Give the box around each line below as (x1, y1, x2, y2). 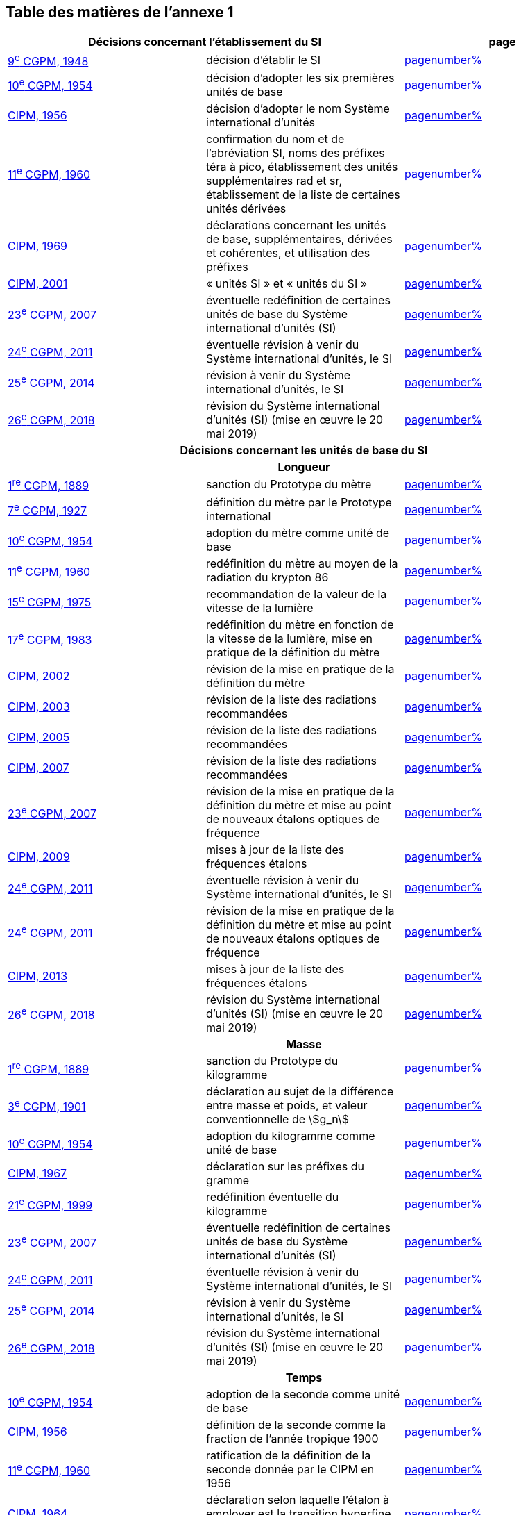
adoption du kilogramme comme (205, 1129, 375, 1143)
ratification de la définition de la (205, 1448, 371, 1463)
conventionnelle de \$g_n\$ (205, 1112, 349, 1127)
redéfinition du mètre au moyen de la (205, 556, 398, 571)
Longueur (277, 459, 330, 474)
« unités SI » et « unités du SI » (205, 276, 367, 290)
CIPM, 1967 (8, 1166, 67, 1181)
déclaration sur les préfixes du (205, 1159, 364, 1174)
